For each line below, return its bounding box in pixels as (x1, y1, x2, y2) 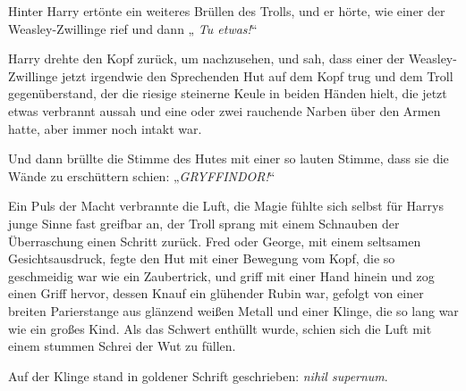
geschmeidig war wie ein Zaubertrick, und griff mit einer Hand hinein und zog (8, 266, 435, 285)
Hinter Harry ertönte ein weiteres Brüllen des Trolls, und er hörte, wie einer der (8, 2, 445, 20)
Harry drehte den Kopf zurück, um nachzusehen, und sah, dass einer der (8, 49, 405, 68)
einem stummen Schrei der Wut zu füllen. (8, 337, 236, 355)
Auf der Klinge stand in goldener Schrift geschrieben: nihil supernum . (8, 366, 388, 385)
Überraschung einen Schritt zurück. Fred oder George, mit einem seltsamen (8, 231, 421, 250)
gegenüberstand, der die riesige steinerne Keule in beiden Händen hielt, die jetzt (8, 84, 447, 103)
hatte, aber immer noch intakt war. (8, 119, 202, 137)
